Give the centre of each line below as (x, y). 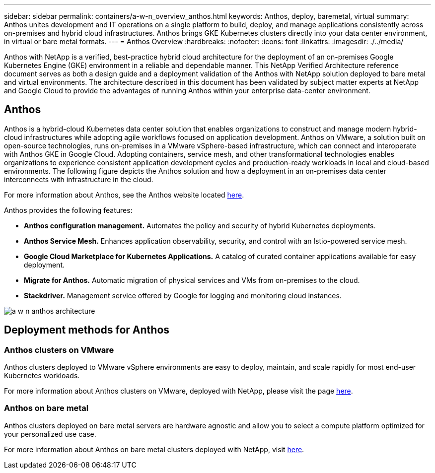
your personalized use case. (50, 434)
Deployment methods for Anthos (87, 330)
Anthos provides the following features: (68, 210)
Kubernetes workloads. (42, 376)
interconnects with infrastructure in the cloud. (79, 179)
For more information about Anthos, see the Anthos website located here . (124, 195)
